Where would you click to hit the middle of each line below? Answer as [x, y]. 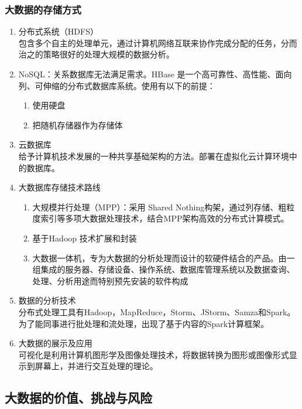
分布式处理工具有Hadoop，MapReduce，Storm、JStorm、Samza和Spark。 [157, 311]
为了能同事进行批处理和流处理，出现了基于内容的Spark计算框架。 [144, 323]
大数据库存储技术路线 [59, 187]
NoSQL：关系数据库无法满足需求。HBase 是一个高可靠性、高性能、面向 [155, 74]
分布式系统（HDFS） [58, 31]
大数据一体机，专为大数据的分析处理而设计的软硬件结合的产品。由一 [164, 258]
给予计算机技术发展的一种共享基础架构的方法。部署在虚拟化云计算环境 [154, 156]
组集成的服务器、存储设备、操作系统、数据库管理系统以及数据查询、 [164, 269]
